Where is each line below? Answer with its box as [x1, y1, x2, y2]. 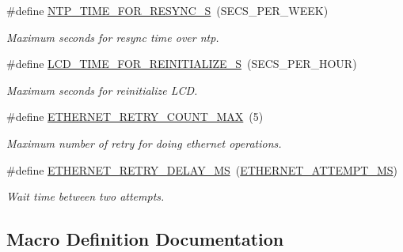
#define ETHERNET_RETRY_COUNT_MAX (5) [6, 108, 264, 125]
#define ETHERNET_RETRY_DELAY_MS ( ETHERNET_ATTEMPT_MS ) [6, 161, 397, 178]
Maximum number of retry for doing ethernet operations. [6, 134, 282, 151]
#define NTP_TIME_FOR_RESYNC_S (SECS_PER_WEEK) [6, 2, 329, 18]
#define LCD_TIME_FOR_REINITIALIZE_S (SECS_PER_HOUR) [6, 55, 357, 72]
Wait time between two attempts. [6, 188, 165, 205]
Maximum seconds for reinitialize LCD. [6, 81, 198, 98]
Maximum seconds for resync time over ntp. [6, 28, 219, 45]
